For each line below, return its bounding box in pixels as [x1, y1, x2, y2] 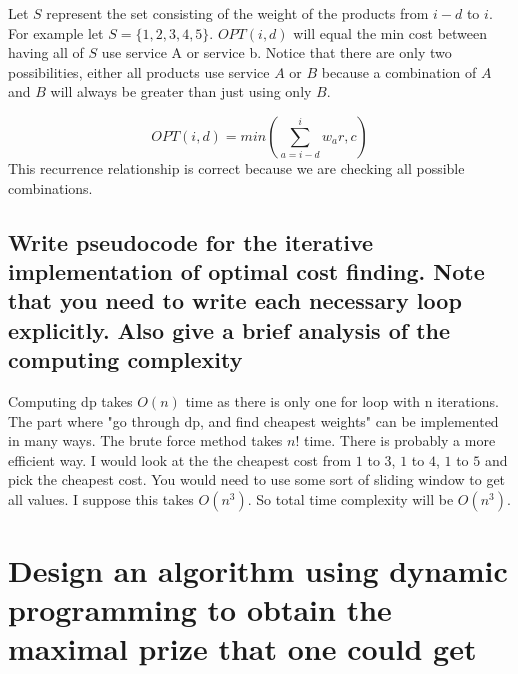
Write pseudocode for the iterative [8, 226, 374, 257]
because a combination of [321, 61, 477, 82]
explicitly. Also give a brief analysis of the [8, 314, 451, 345]
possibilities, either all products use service [8, 61, 270, 82]
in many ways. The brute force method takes [8, 430, 283, 451]
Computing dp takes [8, 390, 133, 411]
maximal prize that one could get [8, 628, 477, 669]
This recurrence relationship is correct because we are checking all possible [8, 157, 465, 178]
